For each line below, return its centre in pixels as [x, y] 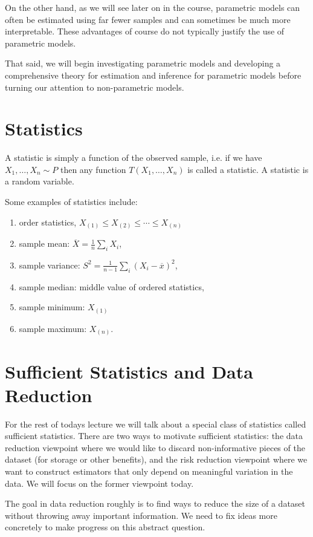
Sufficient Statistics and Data [129, 371]
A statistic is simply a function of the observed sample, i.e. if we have [134, 158]
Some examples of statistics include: [71, 202]
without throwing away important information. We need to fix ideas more [141, 515]
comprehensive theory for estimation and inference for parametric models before [153, 75]
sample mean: [44, 243]
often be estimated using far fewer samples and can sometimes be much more [148, 19]
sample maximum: [53, 328]
